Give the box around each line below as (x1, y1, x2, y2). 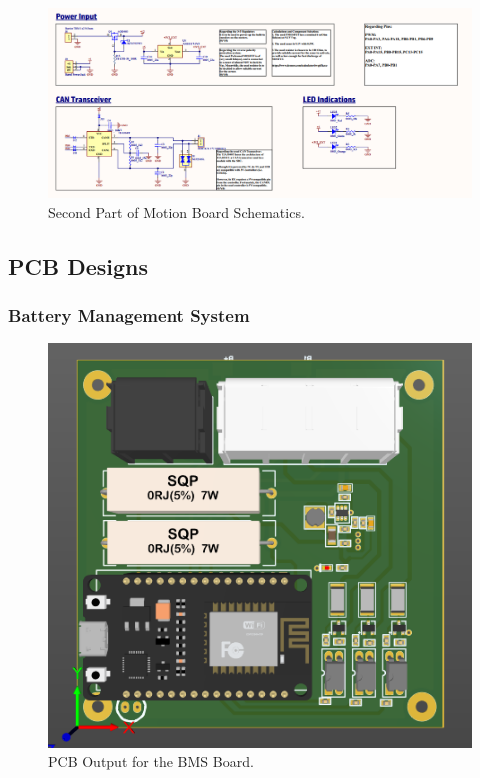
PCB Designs (8, 250, 149, 281)
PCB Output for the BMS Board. (48, 751, 254, 772)
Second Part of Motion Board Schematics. (48, 201, 305, 222)
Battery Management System (8, 302, 250, 327)
